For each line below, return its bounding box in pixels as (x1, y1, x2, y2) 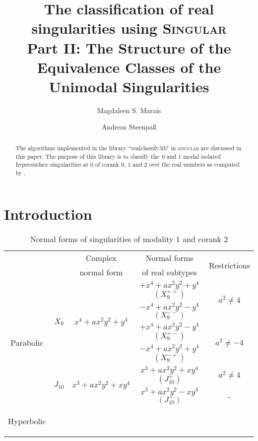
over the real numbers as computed (149, 160, 240, 169)
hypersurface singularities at (15, 160, 89, 169)
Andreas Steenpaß (101, 122, 157, 132)
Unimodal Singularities (49, 76, 209, 96)
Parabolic (10, 337, 44, 349)
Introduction (4, 204, 92, 224)
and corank (183, 233, 222, 245)
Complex (85, 252, 117, 264)
